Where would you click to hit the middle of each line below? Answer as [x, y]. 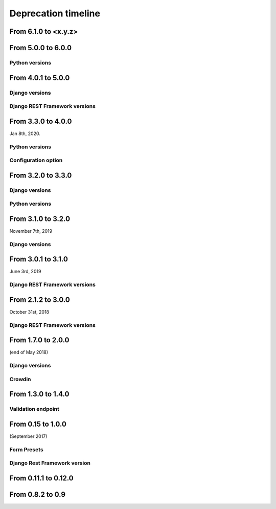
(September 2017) [28, 436]
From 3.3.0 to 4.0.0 [41, 121]
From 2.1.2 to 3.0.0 [40, 300]
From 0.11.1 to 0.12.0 [41, 478]
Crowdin [20, 379]
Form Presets [26, 449]
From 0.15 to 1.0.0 [38, 424]
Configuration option [36, 160]
